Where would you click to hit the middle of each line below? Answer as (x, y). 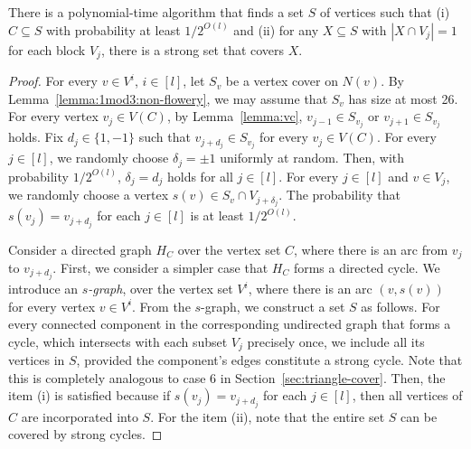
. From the (161, 306)
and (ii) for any (276, 29)
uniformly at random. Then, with (312, 158)
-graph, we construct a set (273, 306)
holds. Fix (36, 137)
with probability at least (113, 29)
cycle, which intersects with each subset (118, 341)
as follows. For (400, 306)
